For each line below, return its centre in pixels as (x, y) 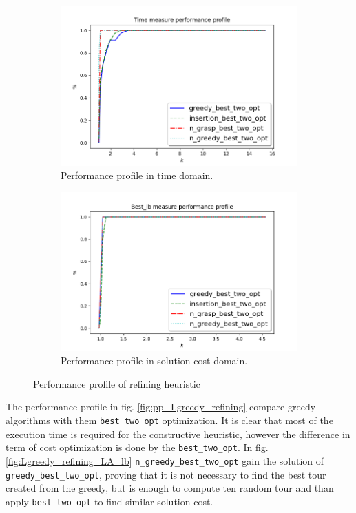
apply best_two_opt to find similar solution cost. (109, 501)
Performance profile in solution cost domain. (154, 360)
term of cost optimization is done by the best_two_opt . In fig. (137, 447)
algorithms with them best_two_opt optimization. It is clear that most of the (169, 420)
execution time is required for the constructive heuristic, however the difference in (178, 433)
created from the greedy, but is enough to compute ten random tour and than (170, 488)
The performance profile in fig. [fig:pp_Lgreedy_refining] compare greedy (161, 407)
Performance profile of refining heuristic (117, 383)
